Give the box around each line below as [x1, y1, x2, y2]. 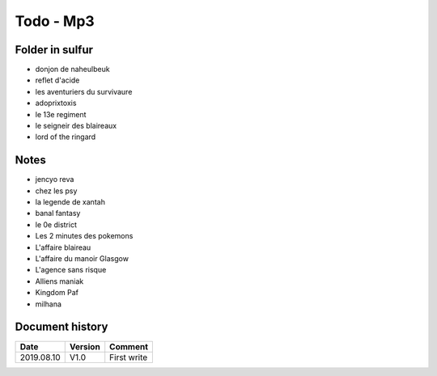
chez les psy [35, 186, 78, 196]
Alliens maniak [35, 276, 84, 286]
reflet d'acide [35, 75, 80, 85]
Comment [109, 340, 149, 352]
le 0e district [35, 219, 77, 230]
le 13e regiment [35, 109, 87, 119]
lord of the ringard [35, 132, 96, 142]
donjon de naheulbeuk [35, 65, 110, 74]
